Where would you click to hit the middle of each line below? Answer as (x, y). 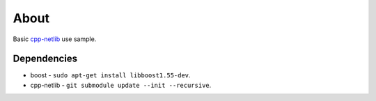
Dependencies (45, 59)
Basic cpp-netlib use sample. (55, 39)
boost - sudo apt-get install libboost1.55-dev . (110, 75)
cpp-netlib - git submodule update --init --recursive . (121, 85)
